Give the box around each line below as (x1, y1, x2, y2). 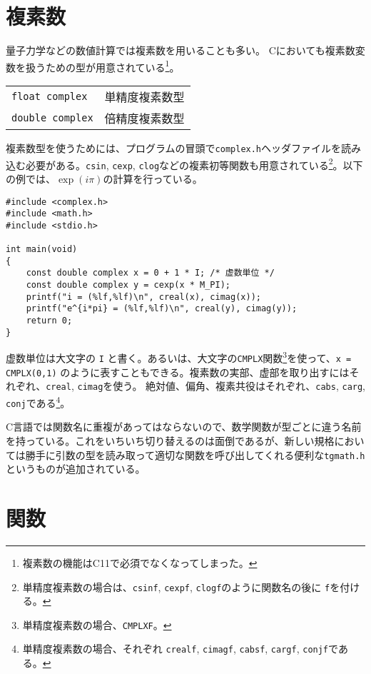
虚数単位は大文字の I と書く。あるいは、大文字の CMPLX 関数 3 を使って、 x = (6, 348, 352, 366)
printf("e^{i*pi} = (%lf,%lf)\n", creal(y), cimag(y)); (26, 303, 298, 314)
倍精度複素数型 (104, 109, 185, 126)
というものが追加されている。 (6, 461, 146, 476)
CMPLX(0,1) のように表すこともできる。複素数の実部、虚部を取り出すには (6, 364, 350, 379)
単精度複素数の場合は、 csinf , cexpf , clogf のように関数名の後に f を (22, 579, 340, 594)
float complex (11, 90, 88, 102)
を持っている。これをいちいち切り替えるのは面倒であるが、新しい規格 (6, 433, 335, 448)
